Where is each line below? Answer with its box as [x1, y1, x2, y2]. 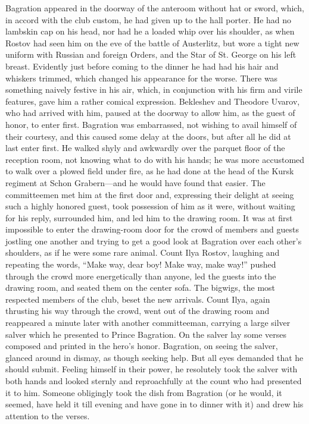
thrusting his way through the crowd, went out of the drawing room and [5, 304, 270, 317]
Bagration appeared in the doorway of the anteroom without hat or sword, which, [5, 2, 304, 14]
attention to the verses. [5, 409, 90, 422]
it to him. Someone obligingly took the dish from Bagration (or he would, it [5, 386, 282, 398]
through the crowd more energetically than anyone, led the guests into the [5, 269, 276, 282]
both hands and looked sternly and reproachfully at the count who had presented [5, 375, 302, 387]
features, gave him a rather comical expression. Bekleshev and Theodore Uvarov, [5, 95, 300, 107]
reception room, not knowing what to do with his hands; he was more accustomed [5, 153, 305, 165]
